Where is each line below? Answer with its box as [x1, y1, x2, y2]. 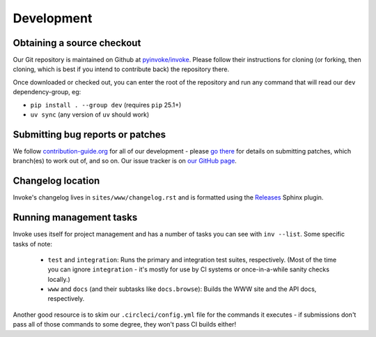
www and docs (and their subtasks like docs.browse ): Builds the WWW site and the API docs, [47, 285, 317, 293]
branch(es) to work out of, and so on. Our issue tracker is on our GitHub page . [13, 157, 237, 165]
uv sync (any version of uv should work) [30, 110, 150, 119]
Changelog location [13, 175, 100, 187]
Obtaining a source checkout [13, 37, 141, 49]
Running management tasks [13, 211, 138, 223]
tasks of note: [13, 239, 52, 248]
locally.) [47, 275, 71, 283]
